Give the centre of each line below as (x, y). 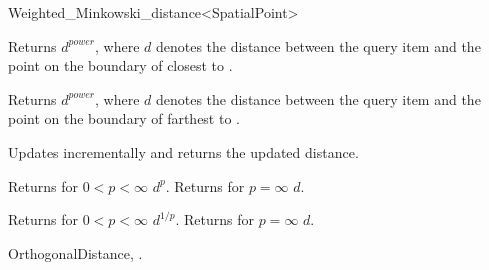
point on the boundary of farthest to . (124, 118)
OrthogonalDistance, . (75, 252)
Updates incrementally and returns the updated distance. (183, 151)
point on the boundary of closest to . (120, 65)
